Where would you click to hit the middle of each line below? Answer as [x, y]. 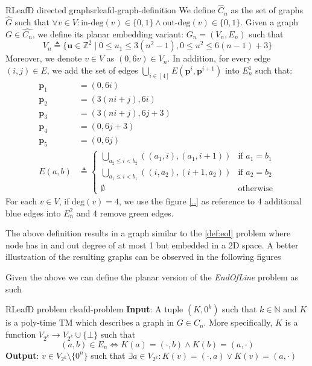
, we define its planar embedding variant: [108, 33]
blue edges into [33, 213]
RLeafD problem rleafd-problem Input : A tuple [94, 309]
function [21, 334]
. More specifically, [238, 322]
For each [21, 201]
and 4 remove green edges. [125, 213]
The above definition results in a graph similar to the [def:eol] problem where [148, 233]
